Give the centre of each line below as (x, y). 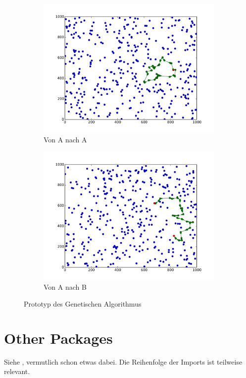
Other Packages (58, 338)
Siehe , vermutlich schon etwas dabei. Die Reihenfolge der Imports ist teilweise (123, 361)
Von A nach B (65, 287)
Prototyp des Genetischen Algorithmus (83, 304)
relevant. (17, 371)
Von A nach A (65, 139)
